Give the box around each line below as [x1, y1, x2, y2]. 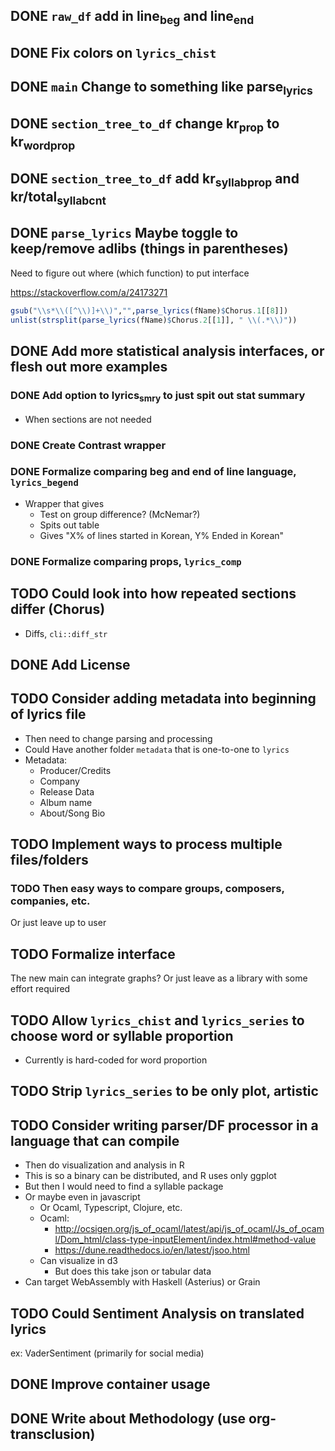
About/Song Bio [39, 807, 106, 819]
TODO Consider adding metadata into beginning [10, 690, 317, 708]
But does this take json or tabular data [54, 1265, 212, 1278]
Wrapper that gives [24, 497, 105, 509]
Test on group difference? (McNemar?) [39, 508, 201, 520]
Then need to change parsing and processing [24, 732, 213, 744]
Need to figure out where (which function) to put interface [10, 267, 250, 279]
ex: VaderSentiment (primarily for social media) [10, 1347, 205, 1359]
